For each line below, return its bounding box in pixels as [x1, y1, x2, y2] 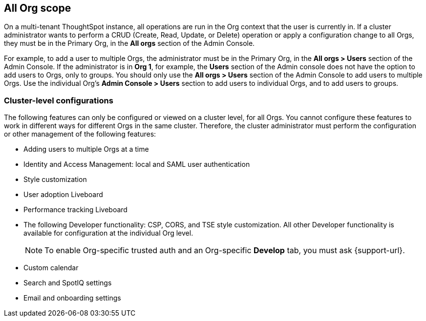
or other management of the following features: [4, 130, 156, 139]
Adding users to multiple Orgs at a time [23, 145, 149, 154]
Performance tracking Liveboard [23, 205, 128, 214]
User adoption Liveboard [23, 190, 103, 199]
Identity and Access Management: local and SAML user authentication [23, 160, 250, 169]
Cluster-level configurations [4, 95, 113, 105]
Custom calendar [23, 263, 79, 272]
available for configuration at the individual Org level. [23, 229, 193, 238]
